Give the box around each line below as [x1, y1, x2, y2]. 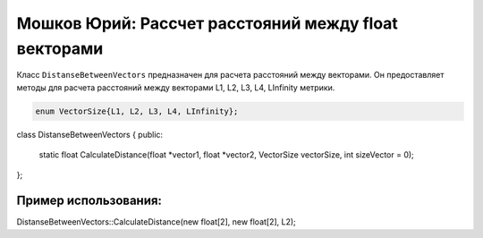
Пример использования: [16, 193, 163, 208]
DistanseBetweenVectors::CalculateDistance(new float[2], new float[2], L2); [16, 217, 297, 227]
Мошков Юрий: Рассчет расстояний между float [16, 13, 398, 33]
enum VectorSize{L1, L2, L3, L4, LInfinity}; [35, 106, 239, 116]
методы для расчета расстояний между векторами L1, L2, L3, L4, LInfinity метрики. [16, 81, 335, 93]
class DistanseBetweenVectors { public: [16, 129, 164, 140]
